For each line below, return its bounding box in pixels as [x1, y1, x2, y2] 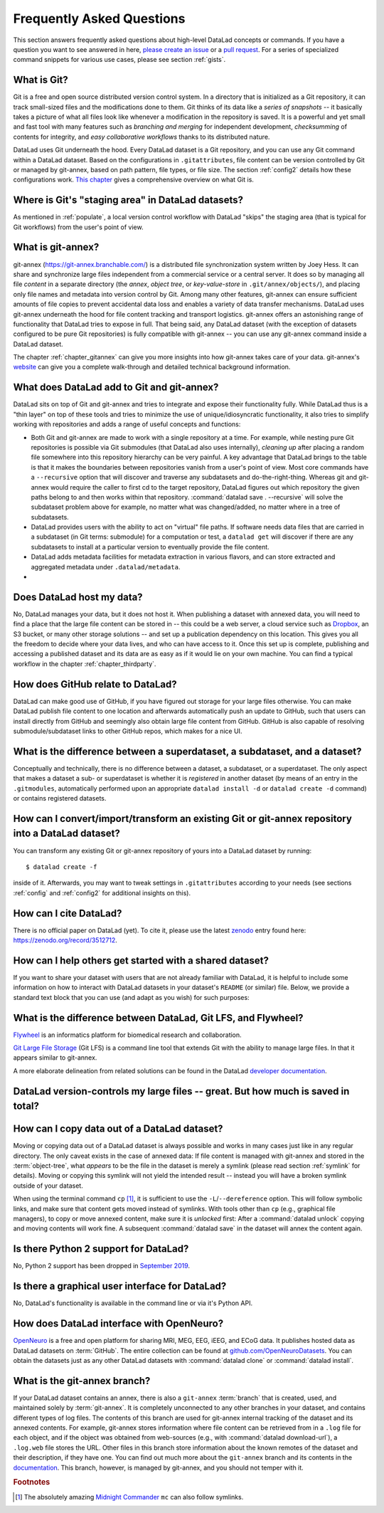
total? [13, 1100, 39, 1112]
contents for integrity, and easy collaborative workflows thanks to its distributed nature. [13, 132, 270, 141]
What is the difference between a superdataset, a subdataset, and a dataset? [13, 745, 362, 757]
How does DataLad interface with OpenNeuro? [13, 1317, 224, 1330]
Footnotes [13, 1477, 50, 1487]
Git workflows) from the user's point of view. [13, 223, 144, 231]
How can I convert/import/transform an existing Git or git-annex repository [13, 812, 352, 825]
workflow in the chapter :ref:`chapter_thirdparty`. [13, 659, 156, 668]
